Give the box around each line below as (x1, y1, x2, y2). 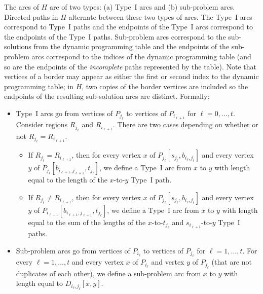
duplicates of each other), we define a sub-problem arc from (16, 268, 201, 278)
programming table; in (4, 81, 73, 91)
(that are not (211, 256, 252, 267)
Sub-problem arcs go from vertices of (16, 245, 130, 255)
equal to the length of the (28, 174, 107, 185)
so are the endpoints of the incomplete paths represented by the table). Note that (4, 61, 257, 71)
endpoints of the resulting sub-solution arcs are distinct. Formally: (4, 91, 210, 101)
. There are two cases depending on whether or (112, 119, 258, 130)
